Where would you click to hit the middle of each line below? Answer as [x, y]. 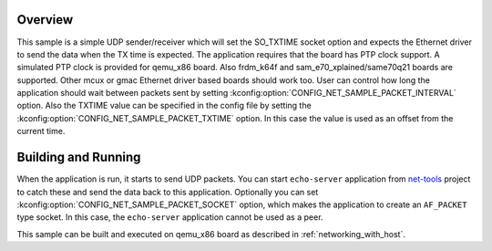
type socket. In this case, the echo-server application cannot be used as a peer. [170, 217]
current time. [41, 131]
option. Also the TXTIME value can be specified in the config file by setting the [164, 106]
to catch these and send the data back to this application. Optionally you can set [168, 192]
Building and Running [79, 157]
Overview [45, 20]
